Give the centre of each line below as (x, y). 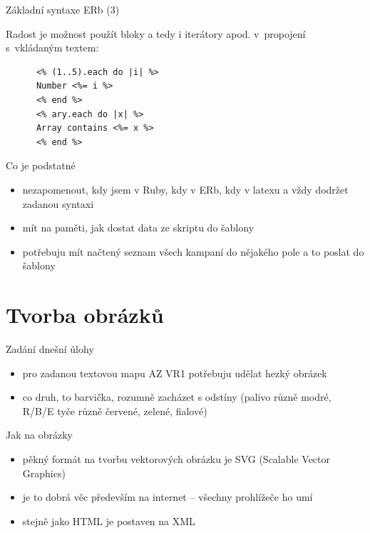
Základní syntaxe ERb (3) (63, 9)
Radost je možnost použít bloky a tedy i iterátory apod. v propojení (156, 33)
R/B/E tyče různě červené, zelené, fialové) (115, 410)
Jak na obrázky (39, 435)
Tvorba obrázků (85, 315)
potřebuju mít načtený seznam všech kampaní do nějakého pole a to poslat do (193, 251)
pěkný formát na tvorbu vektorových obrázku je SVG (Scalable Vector (176, 459)
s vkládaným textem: (52, 48)
